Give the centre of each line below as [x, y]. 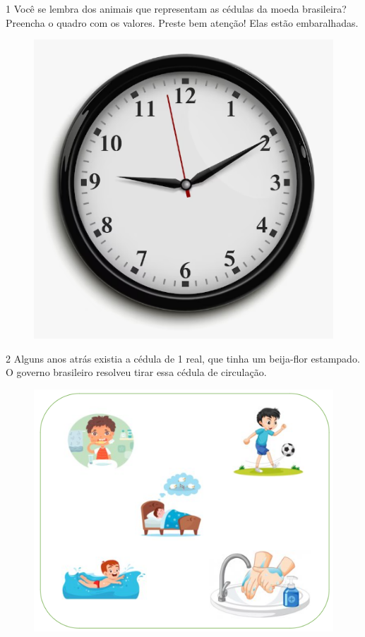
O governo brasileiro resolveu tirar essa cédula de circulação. [136, 372]
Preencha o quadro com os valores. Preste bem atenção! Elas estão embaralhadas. [182, 22]
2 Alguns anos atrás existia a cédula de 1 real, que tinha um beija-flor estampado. [183, 358]
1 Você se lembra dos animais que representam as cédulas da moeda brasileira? [176, 8]
